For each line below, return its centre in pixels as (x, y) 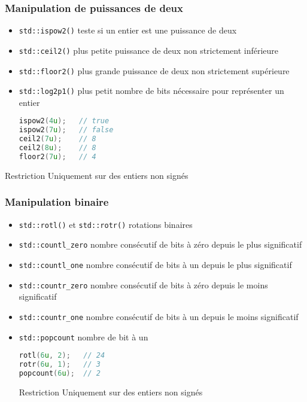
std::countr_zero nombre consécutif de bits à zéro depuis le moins (143, 284)
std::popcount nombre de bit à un (83, 336)
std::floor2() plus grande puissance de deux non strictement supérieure (154, 70)
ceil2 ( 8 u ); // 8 (57, 148)
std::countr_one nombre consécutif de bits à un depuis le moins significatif (159, 316)
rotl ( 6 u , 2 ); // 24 (62, 356)
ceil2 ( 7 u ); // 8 (57, 139)
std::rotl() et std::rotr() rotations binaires (106, 224)
